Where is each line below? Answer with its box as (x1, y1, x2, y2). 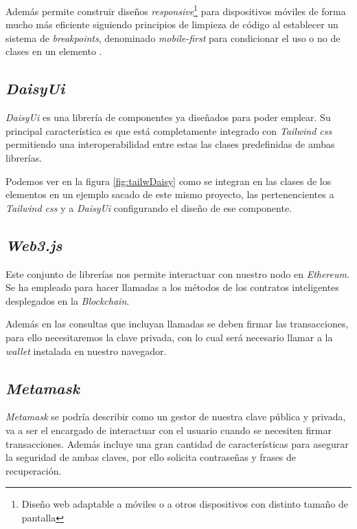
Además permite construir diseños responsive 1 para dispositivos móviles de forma (5, 2, 346, 18)
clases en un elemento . (5, 44, 102, 58)
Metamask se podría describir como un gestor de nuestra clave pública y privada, (5, 409, 346, 424)
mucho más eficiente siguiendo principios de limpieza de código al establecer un (5, 17, 338, 32)
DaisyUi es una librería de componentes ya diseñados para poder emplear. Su (5, 110, 331, 125)
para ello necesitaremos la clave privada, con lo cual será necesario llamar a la (5, 330, 333, 344)
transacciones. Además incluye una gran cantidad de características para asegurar (5, 436, 349, 451)
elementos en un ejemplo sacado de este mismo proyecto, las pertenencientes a (5, 187, 334, 202)
